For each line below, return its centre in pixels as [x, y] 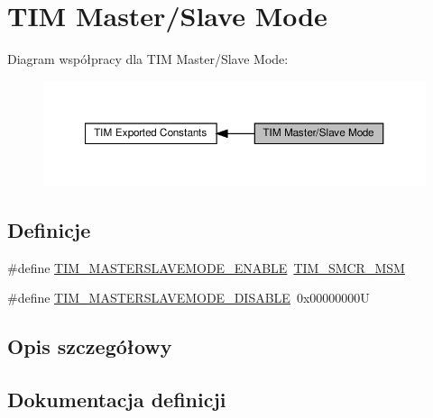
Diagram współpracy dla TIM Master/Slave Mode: [148, 59]
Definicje [49, 230]
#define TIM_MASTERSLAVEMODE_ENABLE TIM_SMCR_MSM [206, 267]
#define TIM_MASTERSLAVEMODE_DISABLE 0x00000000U [189, 298]
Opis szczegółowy [90, 346]
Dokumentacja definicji [117, 400]
